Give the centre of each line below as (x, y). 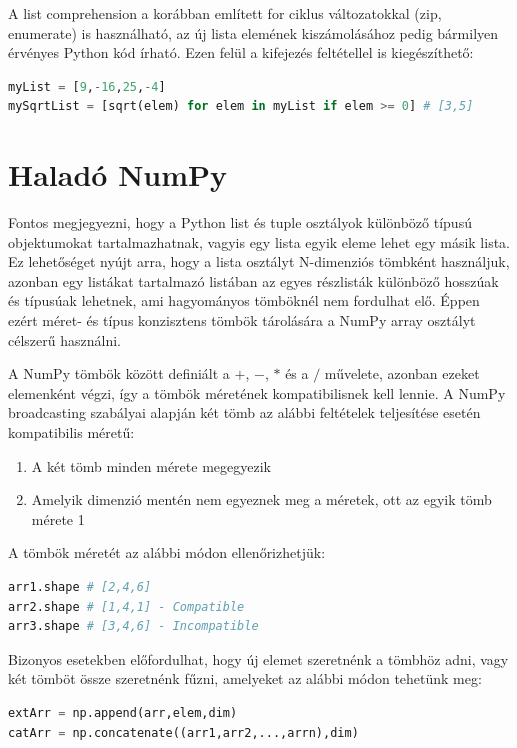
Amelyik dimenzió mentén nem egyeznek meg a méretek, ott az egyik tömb (261, 499)
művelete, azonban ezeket (402, 373)
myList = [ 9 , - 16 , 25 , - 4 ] (87, 86)
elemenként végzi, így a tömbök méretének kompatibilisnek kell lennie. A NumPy (257, 392)
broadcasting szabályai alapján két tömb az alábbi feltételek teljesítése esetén (244, 412)
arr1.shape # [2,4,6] (80, 587)
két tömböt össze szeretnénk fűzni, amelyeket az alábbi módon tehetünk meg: (245, 678)
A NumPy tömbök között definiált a (119, 373)
